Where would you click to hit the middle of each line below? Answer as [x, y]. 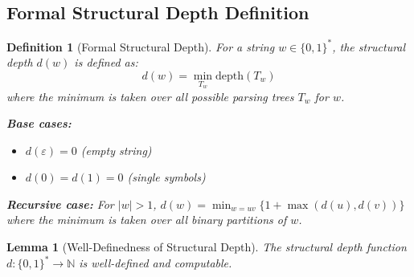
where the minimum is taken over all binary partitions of [147, 220]
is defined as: [106, 62]
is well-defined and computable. [156, 263]
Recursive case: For [60, 204]
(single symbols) [166, 177]
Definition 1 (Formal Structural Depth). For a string [141, 46]
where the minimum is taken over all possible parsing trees [150, 96]
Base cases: [39, 123]
